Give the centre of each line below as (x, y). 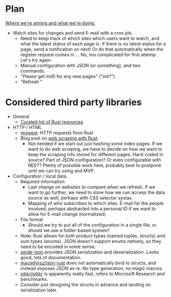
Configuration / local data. (40, 176)
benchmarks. (34, 279)
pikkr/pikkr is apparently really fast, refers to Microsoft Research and (92, 274)
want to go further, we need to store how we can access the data (96, 192)
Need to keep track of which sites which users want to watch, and (90, 38)
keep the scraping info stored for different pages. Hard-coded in (95, 154)
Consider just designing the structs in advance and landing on (86, 284)
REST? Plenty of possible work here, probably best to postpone (95, 165)
